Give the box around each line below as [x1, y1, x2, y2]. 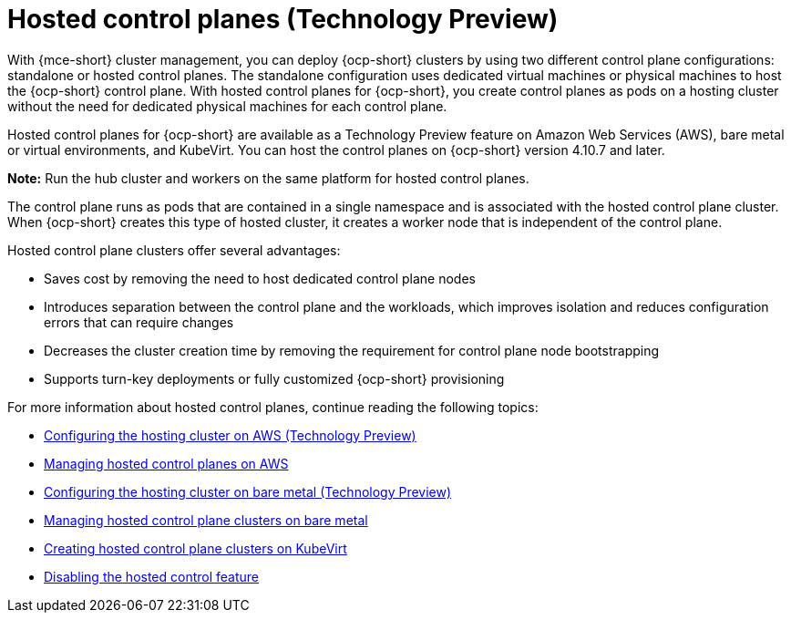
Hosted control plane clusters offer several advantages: [7, 242, 341, 258]
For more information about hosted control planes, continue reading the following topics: [7, 398, 539, 415]
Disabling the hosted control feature [44, 568, 260, 584]
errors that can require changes [44, 314, 234, 330]
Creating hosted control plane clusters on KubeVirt [44, 540, 347, 556]
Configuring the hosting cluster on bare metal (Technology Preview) [44, 483, 452, 500]
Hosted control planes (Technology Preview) [7, 4, 559, 35]
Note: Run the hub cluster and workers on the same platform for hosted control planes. [7, 170, 529, 186]
